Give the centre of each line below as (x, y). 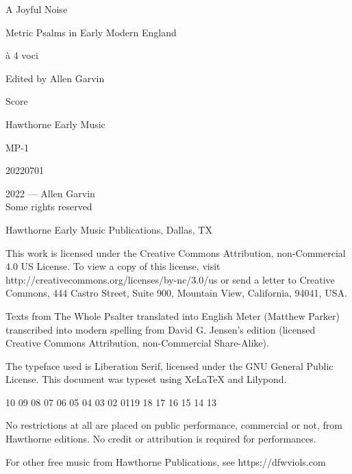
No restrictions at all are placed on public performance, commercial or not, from (174, 425)
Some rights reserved (49, 207)
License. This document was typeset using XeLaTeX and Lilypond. (146, 379)
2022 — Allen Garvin (50, 193)
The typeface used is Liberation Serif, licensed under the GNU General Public (169, 365)
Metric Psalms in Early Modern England (91, 32)
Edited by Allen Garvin (55, 78)
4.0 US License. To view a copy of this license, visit (113, 266)
